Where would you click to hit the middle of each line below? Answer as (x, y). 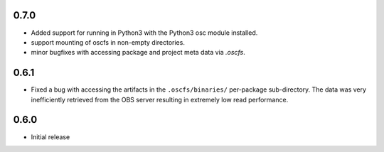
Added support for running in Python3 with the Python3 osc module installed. (144, 33)
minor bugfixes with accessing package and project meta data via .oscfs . (138, 53)
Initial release (50, 137)
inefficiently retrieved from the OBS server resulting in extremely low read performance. (160, 99)
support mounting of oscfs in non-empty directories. (108, 42)
